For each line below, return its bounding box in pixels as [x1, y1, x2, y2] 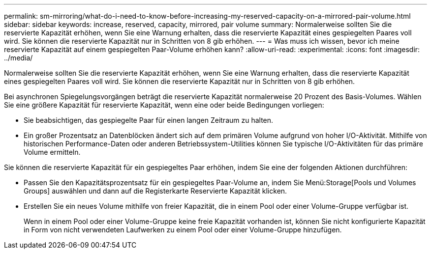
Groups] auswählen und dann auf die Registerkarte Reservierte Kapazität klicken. [24, 187, 287, 195]
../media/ [4, 54, 33, 62]
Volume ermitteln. [24, 148, 81, 156]
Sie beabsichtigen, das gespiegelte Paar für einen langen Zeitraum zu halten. [24, 116, 274, 124]
